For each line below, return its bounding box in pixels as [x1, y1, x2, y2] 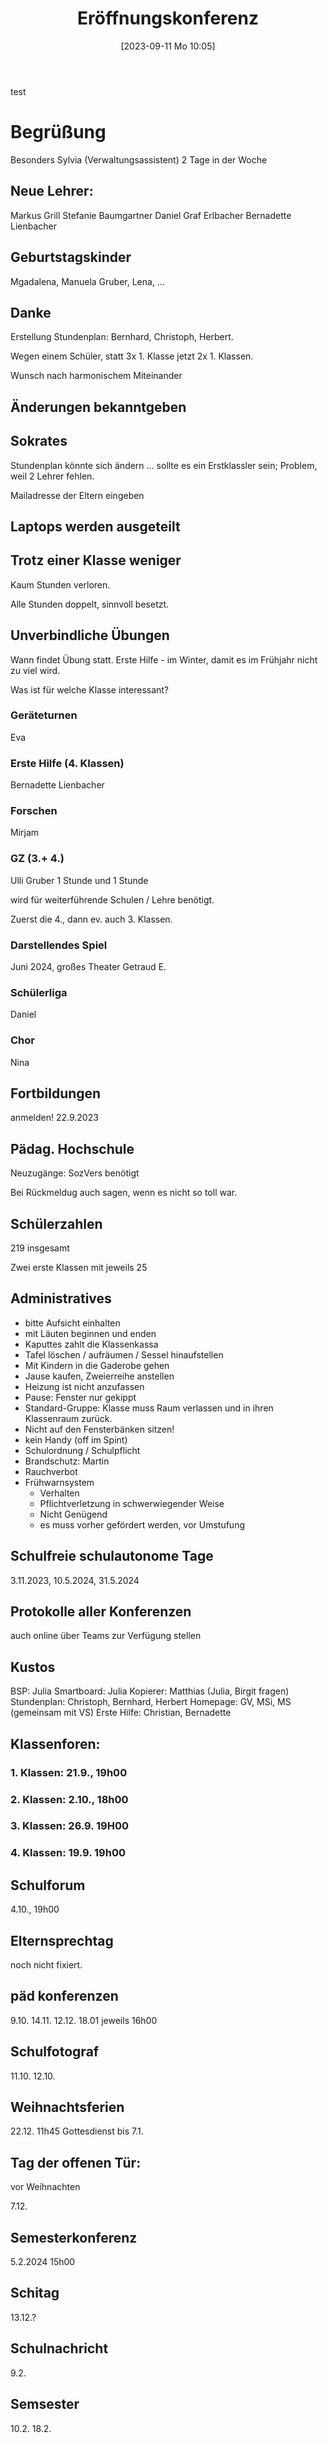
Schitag [10, 2285, 60, 2302]
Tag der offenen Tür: [10, 2154, 142, 2171]
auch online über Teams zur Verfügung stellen [10, 1630, 202, 1642]
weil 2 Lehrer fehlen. [10, 470, 95, 482]
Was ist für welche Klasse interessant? [10, 683, 170, 696]
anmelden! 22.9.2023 [10, 1112, 99, 1124]
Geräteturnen [10, 708, 78, 722]
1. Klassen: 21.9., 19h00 [10, 1765, 128, 1779]
